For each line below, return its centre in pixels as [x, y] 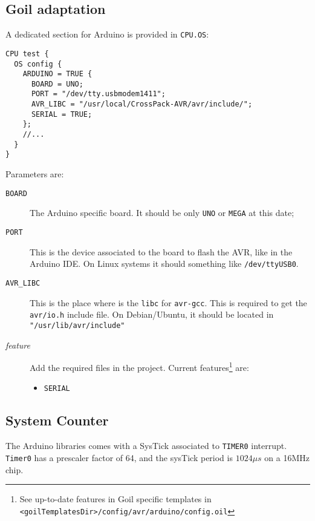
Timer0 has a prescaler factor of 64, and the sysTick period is [119, 457]
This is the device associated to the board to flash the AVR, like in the [161, 251]
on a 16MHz [287, 457]
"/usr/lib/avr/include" [77, 325]
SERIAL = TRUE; [62, 114]
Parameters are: [35, 174]
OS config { [38, 64]
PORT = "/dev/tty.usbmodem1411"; [98, 94]
